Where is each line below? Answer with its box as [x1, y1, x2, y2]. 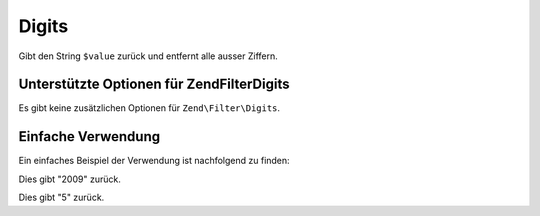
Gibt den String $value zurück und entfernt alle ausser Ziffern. [18, 50, 279, 62]
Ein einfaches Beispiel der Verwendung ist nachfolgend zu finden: [18, 155, 290, 167]
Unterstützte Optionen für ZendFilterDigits [18, 76, 290, 93]
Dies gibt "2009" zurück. [18, 173, 122, 185]
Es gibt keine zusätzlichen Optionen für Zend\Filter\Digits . [18, 102, 280, 114]
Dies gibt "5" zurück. [18, 191, 105, 204]
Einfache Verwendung [18, 128, 161, 145]
